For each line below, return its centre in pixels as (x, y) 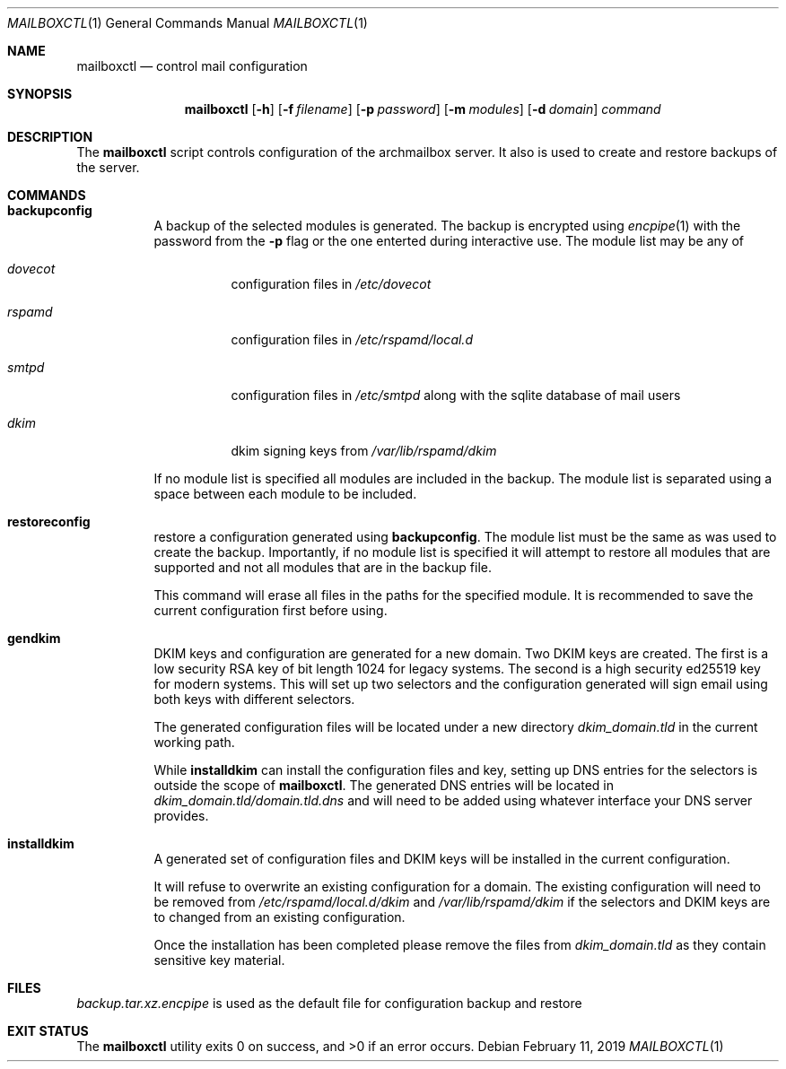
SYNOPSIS (40, 94)
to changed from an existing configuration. (279, 917)
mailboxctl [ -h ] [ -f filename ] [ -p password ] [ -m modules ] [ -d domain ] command (423, 109)
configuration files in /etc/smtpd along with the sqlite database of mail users (456, 395)
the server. (108, 167)
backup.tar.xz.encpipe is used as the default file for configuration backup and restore (329, 1003)
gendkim (34, 638)
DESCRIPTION (50, 137)
